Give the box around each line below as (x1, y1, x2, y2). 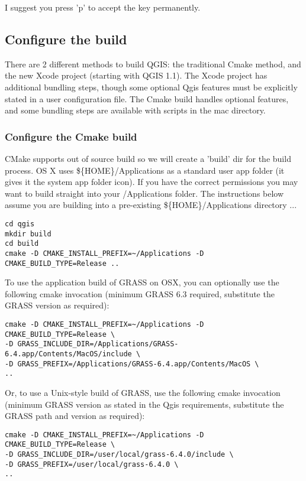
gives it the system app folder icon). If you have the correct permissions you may (5, 175, 298, 188)
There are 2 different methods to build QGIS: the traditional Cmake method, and (5, 57, 301, 70)
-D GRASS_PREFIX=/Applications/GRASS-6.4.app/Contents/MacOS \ (5, 359, 259, 368)
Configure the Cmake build (5, 129, 137, 144)
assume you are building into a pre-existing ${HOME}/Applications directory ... (5, 199, 297, 211)
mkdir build (5, 229, 51, 238)
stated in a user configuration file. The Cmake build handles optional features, (5, 92, 289, 105)
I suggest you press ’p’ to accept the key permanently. (5, 1, 201, 13)
